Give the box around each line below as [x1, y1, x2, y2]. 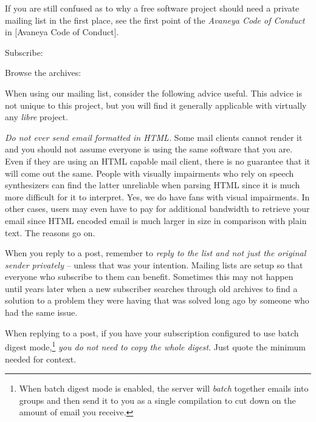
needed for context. [5, 352, 77, 365]
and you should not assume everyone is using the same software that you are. [5, 143, 293, 155]
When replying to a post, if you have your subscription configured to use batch [5, 326, 299, 339]
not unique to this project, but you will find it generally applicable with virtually [5, 98, 307, 111]
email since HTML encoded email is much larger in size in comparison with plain [5, 214, 307, 226]
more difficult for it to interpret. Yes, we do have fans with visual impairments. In [5, 190, 310, 203]
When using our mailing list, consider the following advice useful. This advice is [5, 86, 303, 99]
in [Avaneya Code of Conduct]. [5, 26, 119, 38]
